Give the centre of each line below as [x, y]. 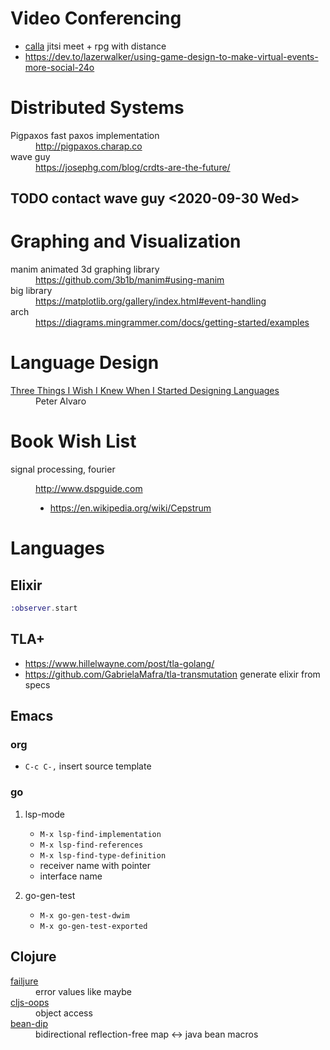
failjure [24, 981]
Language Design [85, 363]
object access [64, 1013]
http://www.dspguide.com [89, 489]
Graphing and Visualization [126, 241]
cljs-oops [30, 1002]
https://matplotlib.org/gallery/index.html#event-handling [151, 301]
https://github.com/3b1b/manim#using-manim [130, 280]
